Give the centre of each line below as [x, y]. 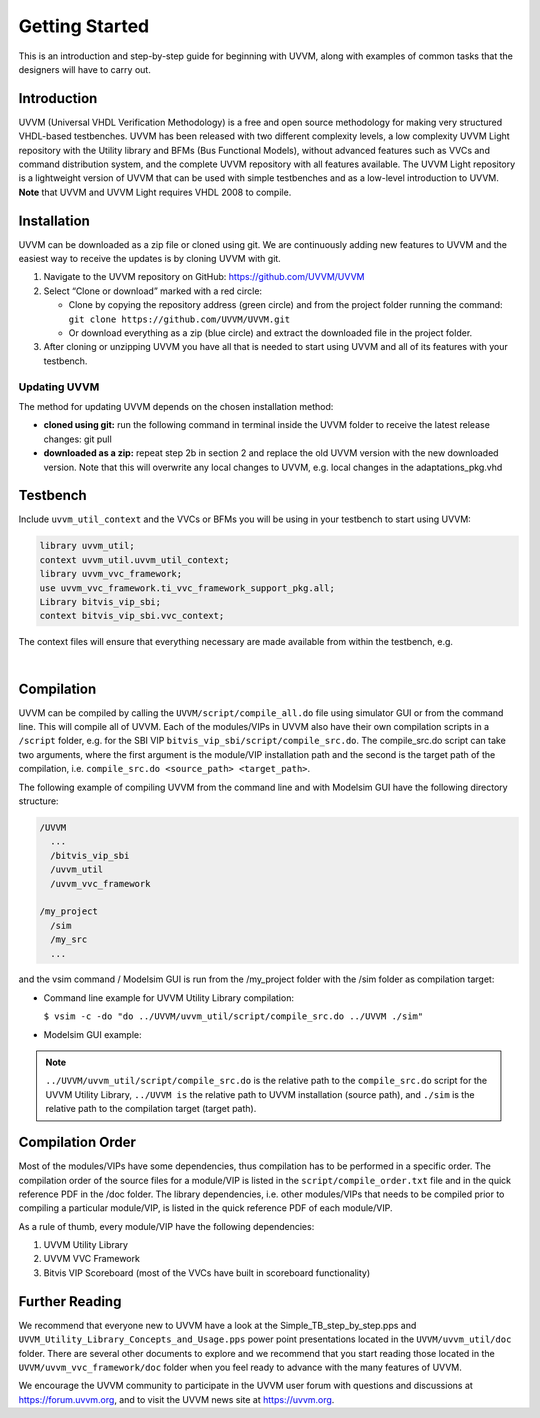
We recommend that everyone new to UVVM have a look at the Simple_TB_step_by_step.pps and [217, 1325]
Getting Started [84, 26]
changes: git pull [77, 439]
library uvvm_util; [87, 546]
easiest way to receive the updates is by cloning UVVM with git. [150, 259]
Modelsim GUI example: [92, 1034]
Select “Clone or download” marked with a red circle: [153, 291]
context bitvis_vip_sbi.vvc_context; [132, 616]
